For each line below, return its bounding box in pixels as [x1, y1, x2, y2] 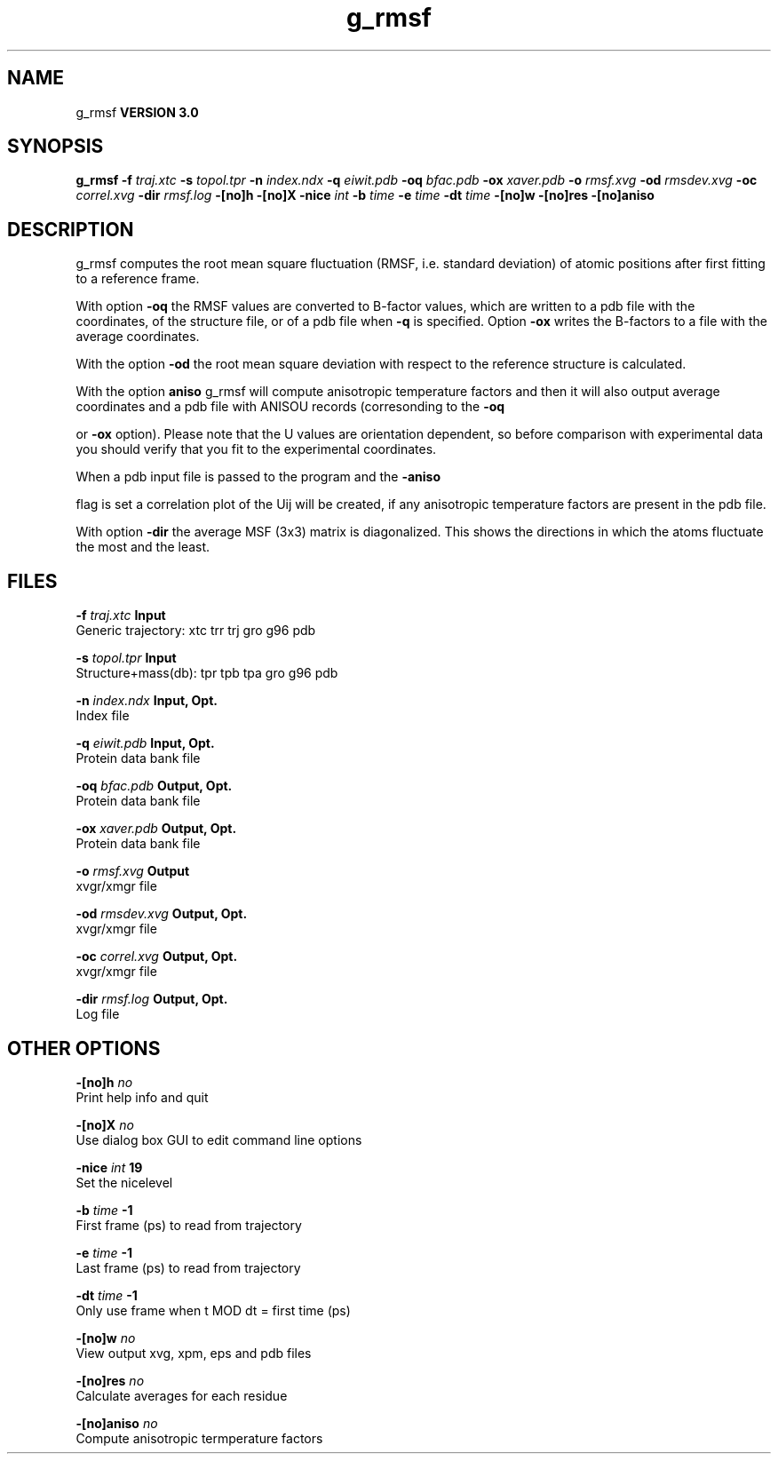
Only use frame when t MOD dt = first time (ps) [75, 1302, 351, 1318]
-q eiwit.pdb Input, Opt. [75, 735, 215, 751]
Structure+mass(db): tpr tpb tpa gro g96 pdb [75, 665, 338, 681]
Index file [75, 708, 130, 724]
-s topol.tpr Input [75, 650, 177, 666]
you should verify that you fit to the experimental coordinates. [75, 441, 437, 457]
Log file [75, 1006, 120, 1022]
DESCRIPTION [7, 218, 134, 241]
